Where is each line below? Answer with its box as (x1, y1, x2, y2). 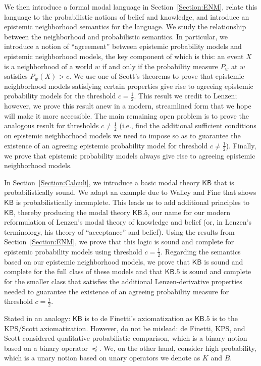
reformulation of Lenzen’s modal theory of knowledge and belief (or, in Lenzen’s (4, 217, 251, 227)
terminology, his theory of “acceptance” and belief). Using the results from (4, 226, 235, 237)
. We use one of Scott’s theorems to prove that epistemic (69, 71, 244, 81)
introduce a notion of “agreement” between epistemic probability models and (4, 41, 242, 51)
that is (214, 177, 234, 187)
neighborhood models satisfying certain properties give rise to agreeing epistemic (4, 80, 253, 91)
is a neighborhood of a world (4, 61, 93, 71)
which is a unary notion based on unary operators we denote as (4, 352, 200, 363)
